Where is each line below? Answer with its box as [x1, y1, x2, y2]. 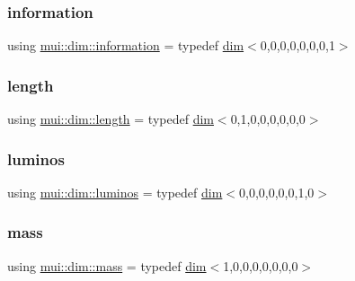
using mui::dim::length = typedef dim [7, 110, 214, 128]
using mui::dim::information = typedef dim [7, 36, 244, 55]
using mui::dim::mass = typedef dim [7, 256, 207, 275]
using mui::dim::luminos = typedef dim [7, 182, 223, 201]
